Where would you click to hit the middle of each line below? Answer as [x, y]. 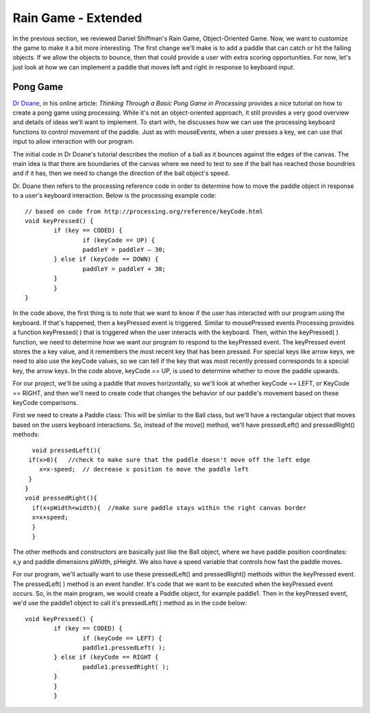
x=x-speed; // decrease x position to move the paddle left [144, 469]
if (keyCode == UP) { [119, 240]
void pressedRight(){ [61, 498]
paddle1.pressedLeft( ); [124, 647]
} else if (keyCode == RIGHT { [106, 657]
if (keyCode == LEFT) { [122, 638]
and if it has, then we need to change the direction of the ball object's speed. [121, 173]
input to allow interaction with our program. [74, 141]
